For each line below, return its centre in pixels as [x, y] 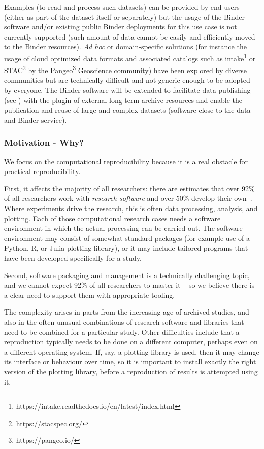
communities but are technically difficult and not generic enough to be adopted [127, 80]
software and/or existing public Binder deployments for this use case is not [121, 27]
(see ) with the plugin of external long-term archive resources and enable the [123, 100]
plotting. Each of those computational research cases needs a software [112, 218]
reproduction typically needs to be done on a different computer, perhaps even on [131, 342]
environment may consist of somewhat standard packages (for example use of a [127, 238]
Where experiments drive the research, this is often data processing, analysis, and [131, 208]
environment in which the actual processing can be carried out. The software [123, 228]
